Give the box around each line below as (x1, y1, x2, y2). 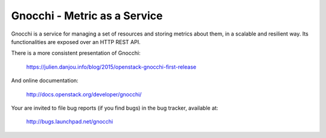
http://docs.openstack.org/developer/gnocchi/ (26, 90, 142, 98)
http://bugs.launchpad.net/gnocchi (26, 118, 113, 125)
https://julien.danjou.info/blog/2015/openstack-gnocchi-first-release (26, 63, 196, 71)
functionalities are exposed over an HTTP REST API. (11, 38, 141, 45)
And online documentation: (11, 77, 78, 84)
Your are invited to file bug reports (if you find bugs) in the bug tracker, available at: (11, 104, 219, 111)
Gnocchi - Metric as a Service (11, 9, 163, 22)
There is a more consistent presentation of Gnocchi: (11, 49, 141, 57)
